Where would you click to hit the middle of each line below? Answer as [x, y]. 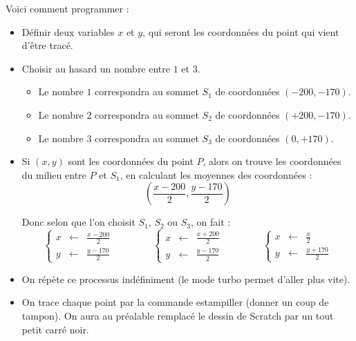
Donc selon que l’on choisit [78, 222]
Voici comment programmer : [67, 8]
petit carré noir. [55, 329]
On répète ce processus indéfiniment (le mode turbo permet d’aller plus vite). [186, 279]
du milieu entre [54, 174]
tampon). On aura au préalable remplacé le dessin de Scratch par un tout [178, 315]
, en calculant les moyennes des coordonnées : [216, 174]
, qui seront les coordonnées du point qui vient [241, 31]
